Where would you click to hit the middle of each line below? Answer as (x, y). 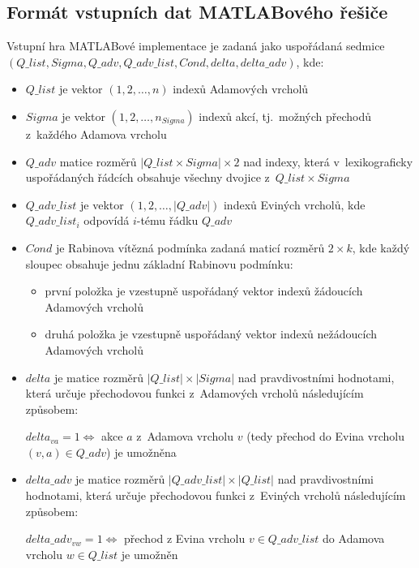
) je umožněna (141, 452)
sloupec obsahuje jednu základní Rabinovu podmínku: (159, 263)
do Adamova (354, 538)
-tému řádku (167, 220)
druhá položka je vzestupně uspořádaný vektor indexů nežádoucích (211, 334)
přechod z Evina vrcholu (185, 538)
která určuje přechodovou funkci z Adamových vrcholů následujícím (195, 393)
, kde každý (381, 247)
